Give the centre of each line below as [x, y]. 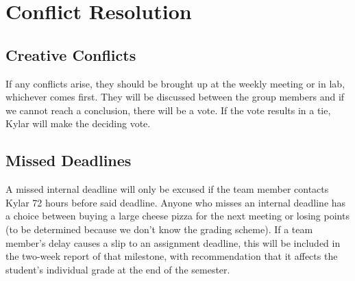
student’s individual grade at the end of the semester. [118, 269]
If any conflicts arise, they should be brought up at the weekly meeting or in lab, [175, 83]
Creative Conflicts [71, 54]
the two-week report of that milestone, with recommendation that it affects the [172, 256]
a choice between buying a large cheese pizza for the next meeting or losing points [177, 216]
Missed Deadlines [69, 160]
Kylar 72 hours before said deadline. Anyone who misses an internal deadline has [176, 202]
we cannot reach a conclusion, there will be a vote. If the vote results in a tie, [168, 110]
